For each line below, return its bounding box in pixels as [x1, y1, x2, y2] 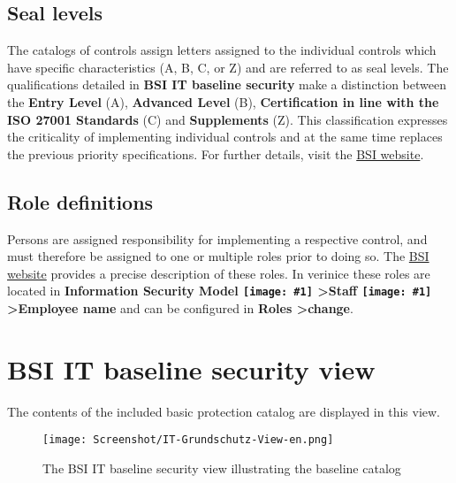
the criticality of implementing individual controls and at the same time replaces [7, 127, 443, 146]
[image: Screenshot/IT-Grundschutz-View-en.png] [42, 433, 334, 447]
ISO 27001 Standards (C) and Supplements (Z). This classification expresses [7, 110, 448, 128]
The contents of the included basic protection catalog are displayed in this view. [7, 402, 440, 420]
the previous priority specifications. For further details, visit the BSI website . [7, 144, 424, 163]
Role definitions [7, 188, 154, 215]
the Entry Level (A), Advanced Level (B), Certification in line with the [7, 92, 439, 111]
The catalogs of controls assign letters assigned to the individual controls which [7, 41, 437, 59]
